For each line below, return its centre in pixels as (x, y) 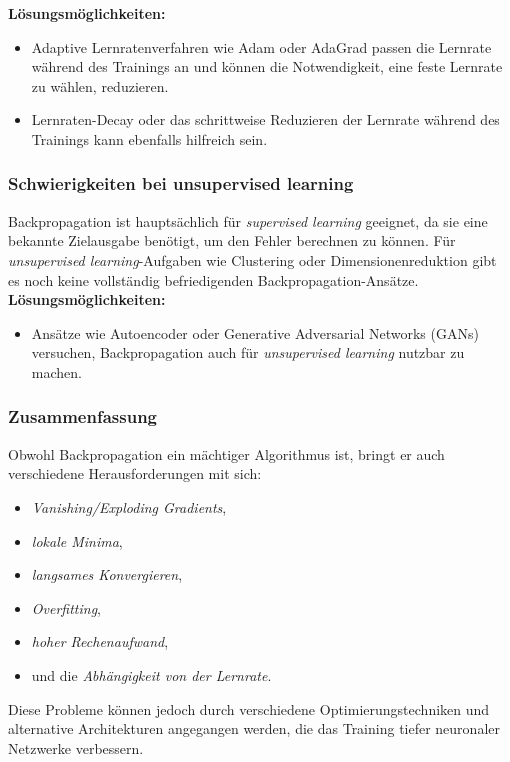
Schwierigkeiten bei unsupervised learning (181, 183)
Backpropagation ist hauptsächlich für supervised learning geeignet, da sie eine (248, 220)
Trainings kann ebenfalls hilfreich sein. (149, 138)
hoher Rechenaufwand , (100, 641)
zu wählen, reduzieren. (100, 85)
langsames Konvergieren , (107, 574)
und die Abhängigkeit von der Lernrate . (151, 674)
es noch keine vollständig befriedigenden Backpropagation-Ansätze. (213, 279)
